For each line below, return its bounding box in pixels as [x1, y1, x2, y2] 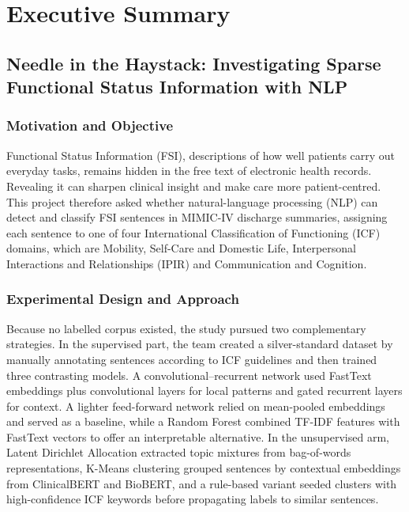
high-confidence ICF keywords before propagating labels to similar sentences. [6, 491, 379, 507]
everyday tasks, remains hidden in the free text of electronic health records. [6, 162, 372, 179]
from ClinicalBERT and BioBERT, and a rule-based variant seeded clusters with [6, 475, 397, 491]
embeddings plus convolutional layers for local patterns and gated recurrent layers [6, 382, 403, 399]
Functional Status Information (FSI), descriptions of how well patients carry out [6, 146, 396, 163]
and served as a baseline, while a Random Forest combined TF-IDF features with [6, 413, 400, 430]
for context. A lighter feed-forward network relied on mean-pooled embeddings [6, 397, 385, 414]
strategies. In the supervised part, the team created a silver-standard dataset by [6, 336, 393, 352]
